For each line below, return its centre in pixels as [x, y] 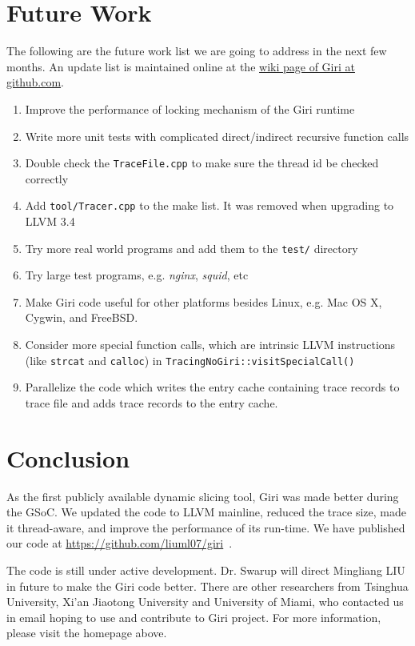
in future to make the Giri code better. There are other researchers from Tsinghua [207, 586]
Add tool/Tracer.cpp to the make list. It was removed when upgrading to [209, 205]
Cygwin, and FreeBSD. [82, 317]
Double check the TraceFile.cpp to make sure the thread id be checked [202, 163]
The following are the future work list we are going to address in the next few [197, 51]
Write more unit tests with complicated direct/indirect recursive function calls [217, 136]
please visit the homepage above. [87, 633]
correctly [47, 178]
